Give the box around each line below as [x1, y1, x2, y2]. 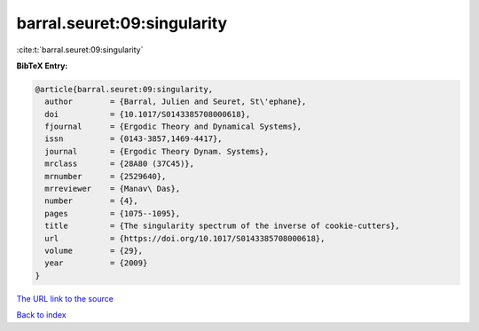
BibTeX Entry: [16, 60, 68, 71]
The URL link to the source [16, 293, 114, 303]
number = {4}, [44, 196, 139, 206]
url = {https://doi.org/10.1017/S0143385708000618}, [44, 233, 326, 243]
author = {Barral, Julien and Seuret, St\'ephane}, [44, 97, 307, 106]
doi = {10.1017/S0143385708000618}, [44, 109, 251, 119]
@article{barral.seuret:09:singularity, [35, 84, 213, 94]
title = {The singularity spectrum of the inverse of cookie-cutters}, [44, 221, 401, 231]
